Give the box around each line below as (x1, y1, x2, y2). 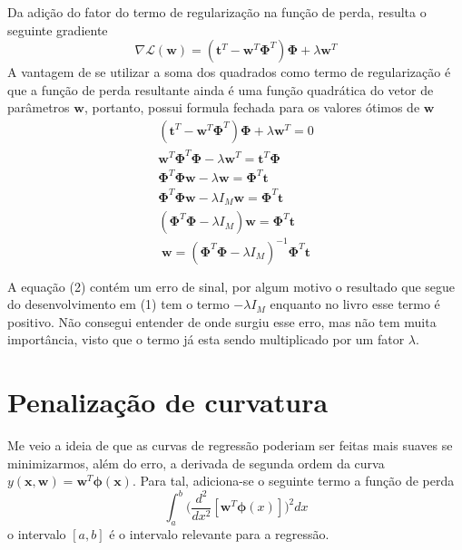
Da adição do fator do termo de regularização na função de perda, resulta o (7, 3, 427, 21)
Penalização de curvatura (7, 383, 329, 420)
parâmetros (7, 98, 70, 117)
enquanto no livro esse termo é (270, 294, 440, 314)
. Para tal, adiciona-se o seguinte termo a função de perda (132, 471, 455, 490)
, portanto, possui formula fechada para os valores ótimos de (84, 98, 420, 117)
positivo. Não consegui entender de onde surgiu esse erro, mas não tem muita (7, 312, 437, 331)
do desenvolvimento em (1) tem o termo (7, 294, 230, 314)
